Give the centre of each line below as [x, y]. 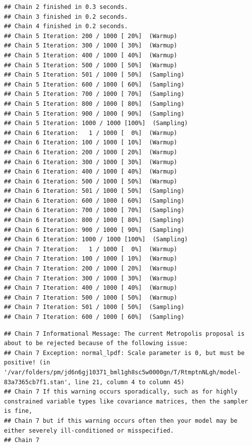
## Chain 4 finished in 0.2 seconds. [66, 26]
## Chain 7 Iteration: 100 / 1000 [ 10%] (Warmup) [91, 259]
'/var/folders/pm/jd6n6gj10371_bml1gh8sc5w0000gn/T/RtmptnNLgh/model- [123, 372]
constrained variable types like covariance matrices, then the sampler [126, 401]
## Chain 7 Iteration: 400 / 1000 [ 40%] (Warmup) [91, 288]
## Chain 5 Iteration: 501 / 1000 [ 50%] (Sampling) [94, 75]
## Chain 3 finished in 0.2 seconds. [66, 17]
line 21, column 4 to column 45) [130, 382]
